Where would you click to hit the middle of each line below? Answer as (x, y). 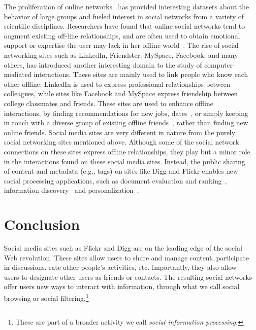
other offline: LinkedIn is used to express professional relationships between (117, 84)
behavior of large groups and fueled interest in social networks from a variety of (124, 16)
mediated (18, 74)
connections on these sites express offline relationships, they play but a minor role (127, 151)
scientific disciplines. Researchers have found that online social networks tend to (125, 26)
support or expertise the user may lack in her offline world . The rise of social (121, 45)
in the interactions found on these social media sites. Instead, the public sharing (125, 161)
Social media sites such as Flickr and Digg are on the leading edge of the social (123, 248)
